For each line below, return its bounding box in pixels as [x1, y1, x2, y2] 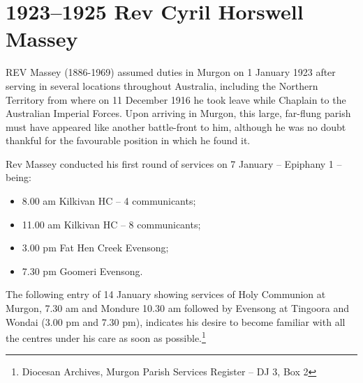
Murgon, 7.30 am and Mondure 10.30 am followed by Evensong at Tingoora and [6, 301, 349, 315]
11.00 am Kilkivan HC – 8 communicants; [22, 217, 201, 231]
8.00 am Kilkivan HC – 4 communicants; [22, 194, 196, 208]
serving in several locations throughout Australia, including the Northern [6, 78, 318, 93]
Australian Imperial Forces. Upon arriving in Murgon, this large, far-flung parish [6, 106, 351, 120]
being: [6, 170, 31, 185]
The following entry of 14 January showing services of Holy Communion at [6, 287, 326, 302]
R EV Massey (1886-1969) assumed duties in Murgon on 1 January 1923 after [6, 65, 336, 79]
